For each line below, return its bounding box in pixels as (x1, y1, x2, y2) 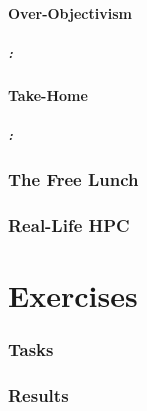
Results (8, 382, 69, 407)
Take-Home (8, 84, 88, 105)
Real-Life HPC (8, 212, 130, 237)
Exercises (8, 274, 138, 315)
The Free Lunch (8, 166, 139, 191)
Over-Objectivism (8, 2, 132, 23)
